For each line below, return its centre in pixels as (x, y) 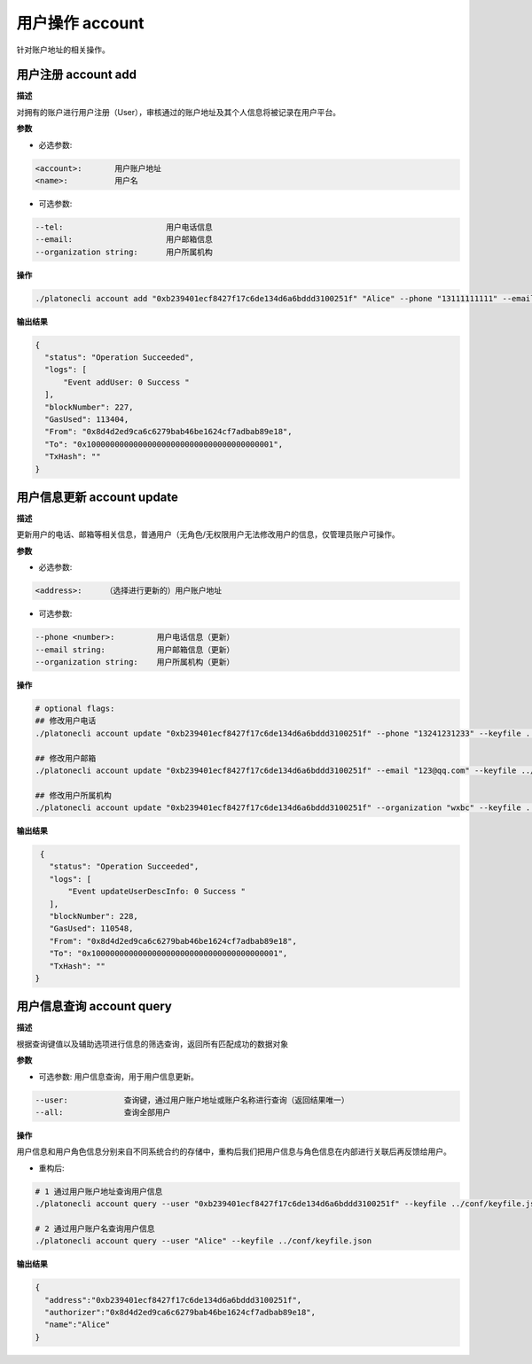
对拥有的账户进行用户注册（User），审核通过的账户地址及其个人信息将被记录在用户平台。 (179, 112)
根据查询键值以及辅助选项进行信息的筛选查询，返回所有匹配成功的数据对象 (152, 1044)
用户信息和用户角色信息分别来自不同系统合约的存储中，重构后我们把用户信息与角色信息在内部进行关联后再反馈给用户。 (234, 1151)
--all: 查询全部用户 (103, 1113)
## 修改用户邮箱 (66, 758)
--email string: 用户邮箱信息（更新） (135, 650)
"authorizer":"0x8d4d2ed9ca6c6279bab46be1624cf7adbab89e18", (180, 1313)
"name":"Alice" (78, 1325)
